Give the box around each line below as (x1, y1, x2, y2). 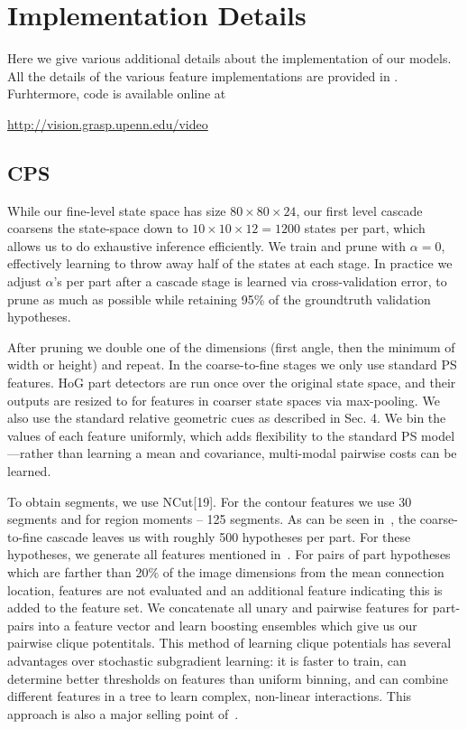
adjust (7, 272, 41, 291)
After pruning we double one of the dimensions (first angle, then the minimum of (7, 337, 455, 356)
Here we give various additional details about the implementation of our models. (7, 49, 452, 68)
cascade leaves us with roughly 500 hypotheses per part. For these (46, 527, 411, 546)
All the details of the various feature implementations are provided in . (7, 66, 398, 85)
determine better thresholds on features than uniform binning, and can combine (7, 668, 448, 687)
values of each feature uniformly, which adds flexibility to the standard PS (7, 425, 417, 444)
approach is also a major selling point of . (7, 704, 239, 723)
